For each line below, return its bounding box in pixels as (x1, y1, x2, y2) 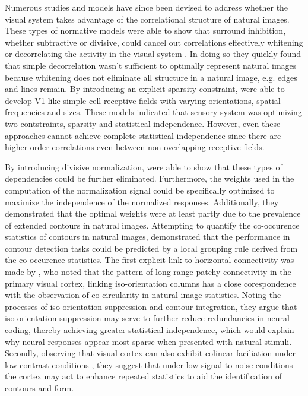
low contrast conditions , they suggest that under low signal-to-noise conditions (5, 358, 293, 370)
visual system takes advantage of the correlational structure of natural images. (5, 12, 290, 25)
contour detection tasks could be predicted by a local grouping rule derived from (5, 242, 298, 254)
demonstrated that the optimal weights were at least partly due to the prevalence (5, 207, 301, 220)
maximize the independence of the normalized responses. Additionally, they (5, 195, 279, 208)
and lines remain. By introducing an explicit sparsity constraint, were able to (5, 83, 285, 95)
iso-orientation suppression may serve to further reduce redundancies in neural (5, 312, 290, 324)
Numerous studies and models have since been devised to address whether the (5, 1, 288, 13)
